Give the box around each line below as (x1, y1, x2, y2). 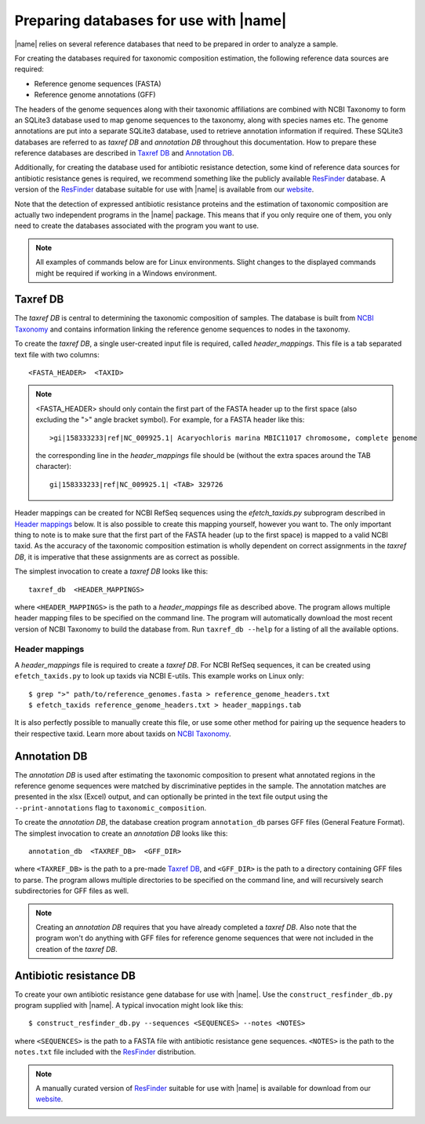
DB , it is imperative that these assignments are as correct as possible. (14, 552, 240, 562)
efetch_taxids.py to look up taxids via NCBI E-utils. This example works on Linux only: (14, 672, 305, 681)
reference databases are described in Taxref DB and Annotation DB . (14, 148, 234, 158)
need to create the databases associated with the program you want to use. (14, 221, 259, 231)
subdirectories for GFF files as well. (14, 886, 129, 895)
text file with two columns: (14, 350, 100, 359)
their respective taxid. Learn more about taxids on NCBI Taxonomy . (14, 729, 231, 738)
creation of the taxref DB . (35, 944, 118, 954)
